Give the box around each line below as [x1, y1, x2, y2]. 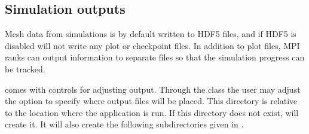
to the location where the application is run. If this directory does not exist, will [5, 106, 299, 118]
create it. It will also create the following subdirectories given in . [5, 118, 244, 130]
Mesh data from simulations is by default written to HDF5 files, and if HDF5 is [5, 28, 296, 40]
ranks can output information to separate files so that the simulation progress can [5, 51, 305, 63]
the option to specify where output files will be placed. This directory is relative [5, 95, 298, 107]
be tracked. [5, 62, 45, 75]
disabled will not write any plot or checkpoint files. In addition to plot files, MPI [5, 39, 300, 51]
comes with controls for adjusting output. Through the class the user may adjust [5, 83, 301, 95]
